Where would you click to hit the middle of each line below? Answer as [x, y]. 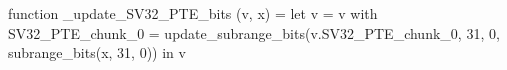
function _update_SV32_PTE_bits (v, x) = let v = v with [193, 13]
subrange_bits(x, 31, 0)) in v [97, 52]
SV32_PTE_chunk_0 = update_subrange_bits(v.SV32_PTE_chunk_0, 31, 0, [254, 32]
